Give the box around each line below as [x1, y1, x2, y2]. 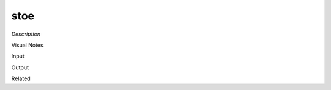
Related [11, 75, 31, 82]
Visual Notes [11, 41, 44, 49]
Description [11, 30, 41, 38]
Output [11, 64, 29, 71]
